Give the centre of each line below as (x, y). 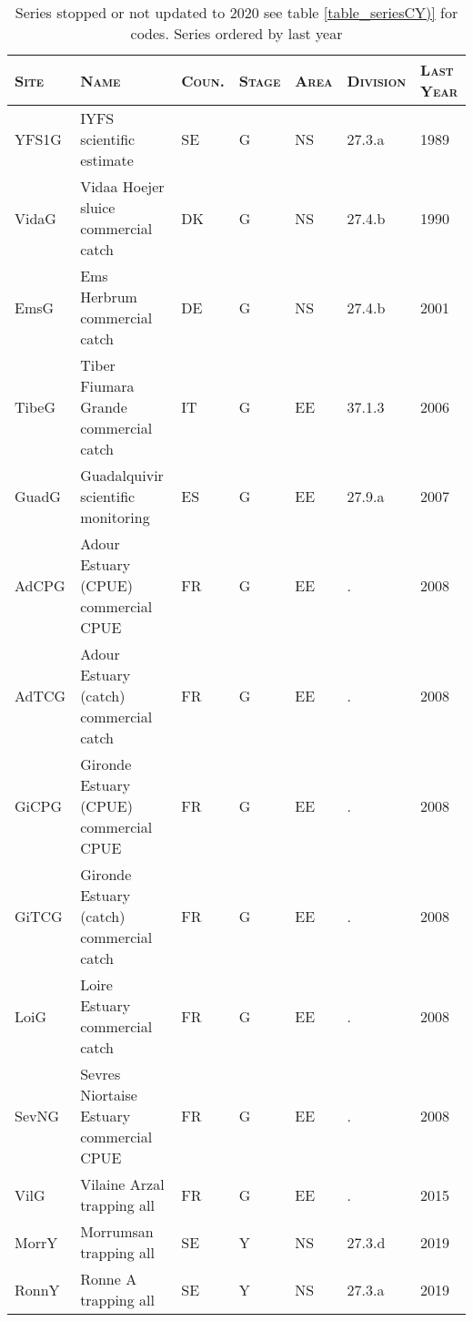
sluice (98, 207)
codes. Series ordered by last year (236, 33)
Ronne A (109, 1279)
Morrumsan (117, 1231)
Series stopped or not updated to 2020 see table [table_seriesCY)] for (236, 12)
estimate (107, 160)
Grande (104, 407)
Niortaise (109, 1095)
